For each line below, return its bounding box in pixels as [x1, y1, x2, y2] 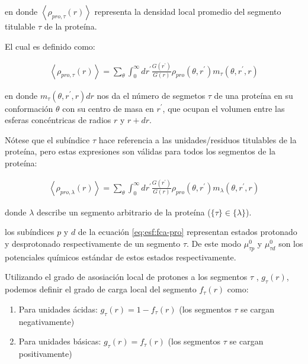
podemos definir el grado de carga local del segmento [5, 283, 197, 295]
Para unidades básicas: [18, 335, 101, 347]
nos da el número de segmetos [97, 89, 206, 101]
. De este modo [187, 237, 242, 250]
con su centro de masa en [62, 102, 154, 114]
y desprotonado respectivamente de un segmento [5, 237, 181, 250]
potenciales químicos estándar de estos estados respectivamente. [5, 250, 236, 263]
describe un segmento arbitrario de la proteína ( [37, 205, 211, 218]
